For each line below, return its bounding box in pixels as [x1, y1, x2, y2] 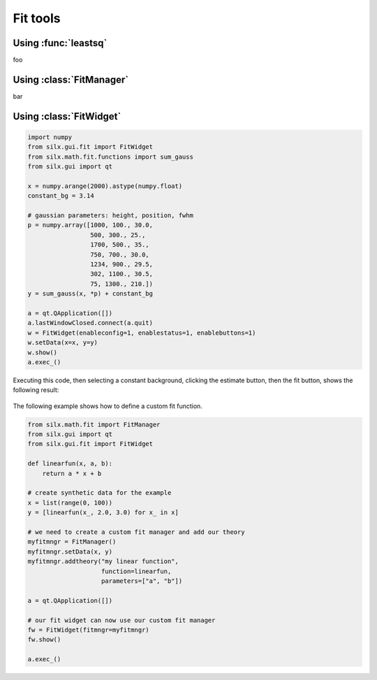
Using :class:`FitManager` [13, 73, 129, 85]
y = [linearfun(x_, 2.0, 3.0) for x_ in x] [27, 509, 179, 516]
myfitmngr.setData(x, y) [27, 547, 113, 556]
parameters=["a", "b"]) [101, 577, 183, 585]
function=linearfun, [101, 567, 172, 575]
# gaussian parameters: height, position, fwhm [27, 212, 193, 219]
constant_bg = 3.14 [27, 192, 94, 200]
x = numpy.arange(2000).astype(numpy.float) [27, 182, 183, 190]
